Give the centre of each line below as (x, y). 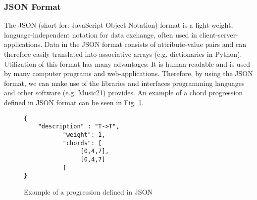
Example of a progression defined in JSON (88, 191)
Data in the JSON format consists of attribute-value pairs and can (145, 44)
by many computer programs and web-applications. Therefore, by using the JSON (128, 73)
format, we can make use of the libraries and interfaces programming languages (124, 83)
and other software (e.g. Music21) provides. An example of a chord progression (124, 93)
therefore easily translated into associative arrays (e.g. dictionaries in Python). (123, 54)
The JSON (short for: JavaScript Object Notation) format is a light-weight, (119, 25)
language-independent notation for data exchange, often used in (101, 34)
